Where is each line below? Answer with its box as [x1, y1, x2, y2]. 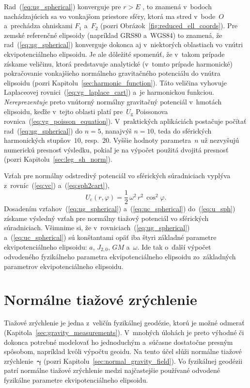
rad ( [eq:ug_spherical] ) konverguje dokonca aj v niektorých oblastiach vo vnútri [4, 39, 243, 50]
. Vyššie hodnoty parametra [109, 135, 191, 145]
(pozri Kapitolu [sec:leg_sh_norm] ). [4, 154, 112, 164]
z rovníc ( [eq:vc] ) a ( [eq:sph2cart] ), [4, 180, 109, 190]
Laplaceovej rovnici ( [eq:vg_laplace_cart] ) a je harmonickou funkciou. [4, 87, 214, 97]
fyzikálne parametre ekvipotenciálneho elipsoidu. [4, 374, 148, 385]
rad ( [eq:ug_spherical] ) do [4, 125, 82, 135]
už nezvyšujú [201, 135, 239, 145]
